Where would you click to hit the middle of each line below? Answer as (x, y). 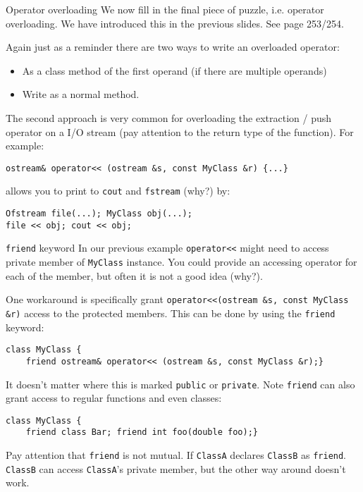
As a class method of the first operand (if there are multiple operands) (174, 70)
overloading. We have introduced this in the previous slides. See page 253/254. (175, 23)
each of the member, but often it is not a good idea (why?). (134, 275)
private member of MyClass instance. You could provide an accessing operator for (181, 262)
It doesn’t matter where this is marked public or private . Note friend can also (180, 384)
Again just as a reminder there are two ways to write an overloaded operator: (173, 47)
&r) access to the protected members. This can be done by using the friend (171, 313)
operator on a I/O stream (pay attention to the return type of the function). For (180, 131)
